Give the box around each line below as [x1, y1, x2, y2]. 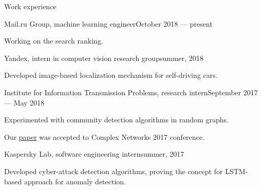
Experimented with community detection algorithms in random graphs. [4, 114, 229, 125]
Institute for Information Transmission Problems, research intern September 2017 [4, 87, 258, 97]
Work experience [4, 1, 57, 11]
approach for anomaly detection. [24, 176, 126, 186]
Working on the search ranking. [4, 35, 103, 46]
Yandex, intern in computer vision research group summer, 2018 [4, 52, 203, 63]
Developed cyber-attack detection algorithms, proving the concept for [4, 165, 223, 176]
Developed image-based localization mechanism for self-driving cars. [4, 70, 218, 80]
